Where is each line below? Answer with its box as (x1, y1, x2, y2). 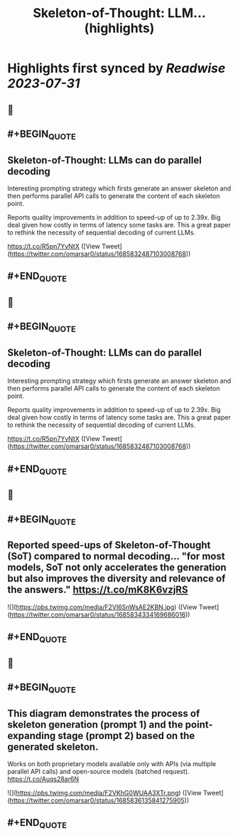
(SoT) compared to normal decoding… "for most (7, 550, 225, 562)
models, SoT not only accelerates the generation (7, 562, 227, 574)
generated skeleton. (7, 740, 99, 753)
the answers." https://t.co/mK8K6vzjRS (7, 584, 188, 596)
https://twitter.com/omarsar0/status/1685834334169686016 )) (9, 610, 190, 619)
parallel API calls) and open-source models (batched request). (7, 768, 190, 776)
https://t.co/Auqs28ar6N (7, 775, 80, 783)
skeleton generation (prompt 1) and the (7, 718, 183, 731)
